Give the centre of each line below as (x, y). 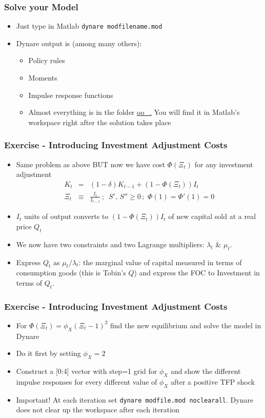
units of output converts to (66, 216)
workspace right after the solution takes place (100, 122)
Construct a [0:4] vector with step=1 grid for (87, 371)
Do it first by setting (48, 353)
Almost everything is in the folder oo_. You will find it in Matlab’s (134, 112)
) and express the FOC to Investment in (197, 273)
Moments (43, 78)
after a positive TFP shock (213, 381)
